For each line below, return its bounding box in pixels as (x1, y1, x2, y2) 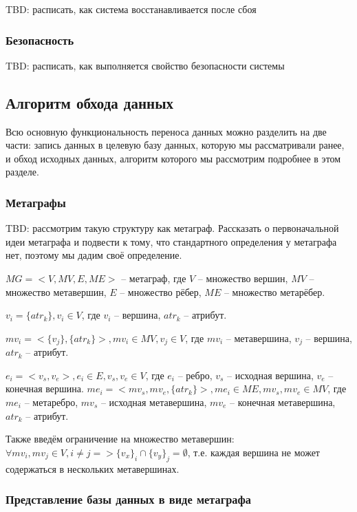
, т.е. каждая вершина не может (187, 445, 320, 459)
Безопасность (6, 31, 74, 48)
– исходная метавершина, (100, 395, 207, 409)
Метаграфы (6, 193, 66, 211)
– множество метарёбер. (224, 284, 325, 299)
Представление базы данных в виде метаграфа (6, 491, 251, 508)
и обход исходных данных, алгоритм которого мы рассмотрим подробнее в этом (6, 151, 341, 165)
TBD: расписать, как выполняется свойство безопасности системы (6, 58, 285, 72)
